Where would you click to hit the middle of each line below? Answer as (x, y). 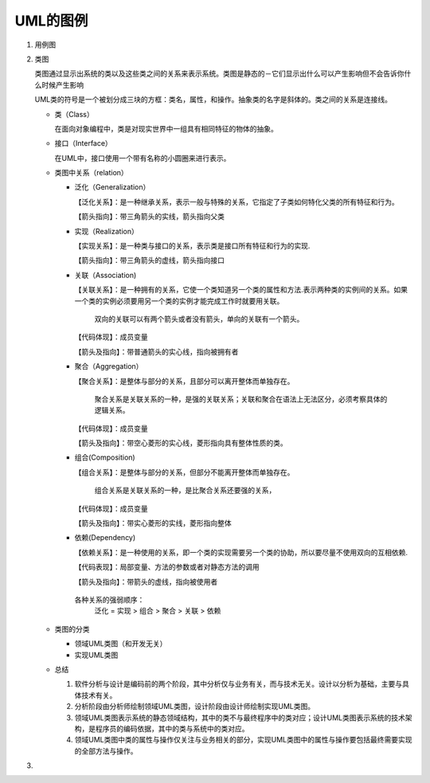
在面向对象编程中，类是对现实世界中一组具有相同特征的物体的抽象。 (166, 128)
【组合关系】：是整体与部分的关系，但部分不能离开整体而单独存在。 (184, 472)
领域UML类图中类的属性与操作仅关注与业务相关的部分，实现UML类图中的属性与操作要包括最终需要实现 (243, 740)
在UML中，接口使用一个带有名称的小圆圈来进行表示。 (143, 158)
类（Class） (74, 114)
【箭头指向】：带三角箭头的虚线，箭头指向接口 (149, 260)
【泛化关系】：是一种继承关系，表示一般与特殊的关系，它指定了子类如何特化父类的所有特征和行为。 (236, 202)
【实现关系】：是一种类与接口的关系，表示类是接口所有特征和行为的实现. (192, 246)
